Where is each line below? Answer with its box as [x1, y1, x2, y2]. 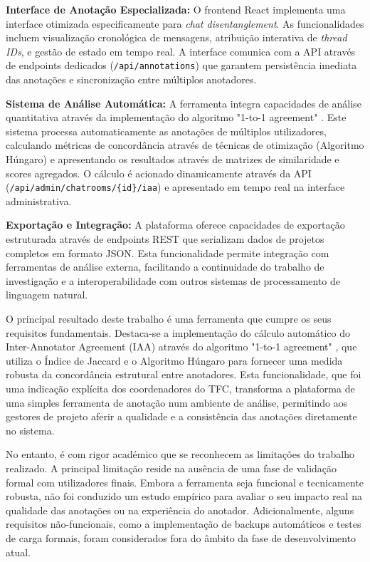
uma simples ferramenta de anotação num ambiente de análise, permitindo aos [6, 395, 348, 410]
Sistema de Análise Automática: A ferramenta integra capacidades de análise [6, 95, 361, 110]
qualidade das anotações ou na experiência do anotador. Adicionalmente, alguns [6, 502, 354, 517]
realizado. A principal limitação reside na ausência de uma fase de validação [6, 460, 337, 475]
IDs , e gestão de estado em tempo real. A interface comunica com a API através [6, 43, 356, 58]
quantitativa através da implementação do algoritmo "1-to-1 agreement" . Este [6, 110, 347, 125]
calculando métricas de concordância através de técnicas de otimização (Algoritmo [6, 137, 364, 152]
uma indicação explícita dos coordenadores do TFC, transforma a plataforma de [6, 380, 355, 395]
